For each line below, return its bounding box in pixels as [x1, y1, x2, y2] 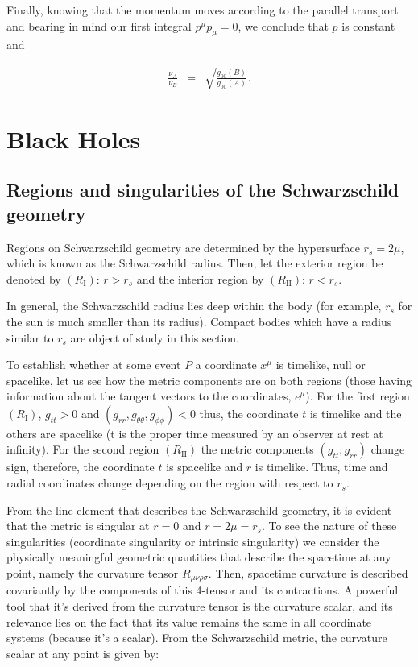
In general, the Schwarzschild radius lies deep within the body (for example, [6, 297, 382, 314]
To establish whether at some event [6, 356, 181, 373]
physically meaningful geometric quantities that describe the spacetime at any [6, 549, 391, 565]
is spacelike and [166, 458, 243, 475]
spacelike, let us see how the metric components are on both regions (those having [6, 371, 412, 388]
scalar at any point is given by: [6, 644, 159, 661]
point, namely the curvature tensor [6, 565, 179, 582]
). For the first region [305, 387, 410, 404]
